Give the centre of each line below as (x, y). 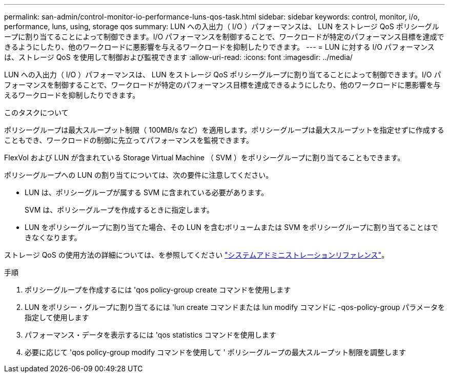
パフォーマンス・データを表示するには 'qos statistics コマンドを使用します (150, 335)
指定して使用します (57, 317)
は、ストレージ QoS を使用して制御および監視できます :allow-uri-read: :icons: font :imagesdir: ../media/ (178, 57)
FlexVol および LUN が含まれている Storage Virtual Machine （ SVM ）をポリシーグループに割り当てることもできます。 (205, 158)
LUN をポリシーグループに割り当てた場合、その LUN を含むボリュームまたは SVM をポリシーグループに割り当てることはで (231, 227)
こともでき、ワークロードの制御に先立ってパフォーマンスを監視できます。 (129, 140)
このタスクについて (36, 112)
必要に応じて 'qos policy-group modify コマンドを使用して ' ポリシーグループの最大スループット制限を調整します (216, 352)
